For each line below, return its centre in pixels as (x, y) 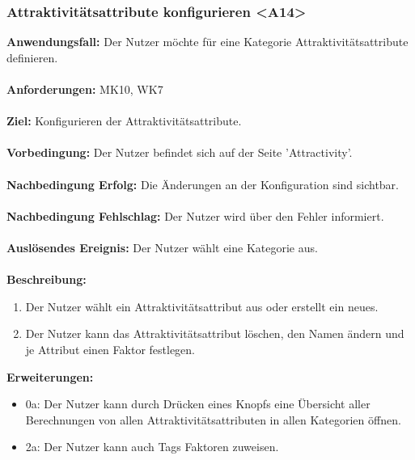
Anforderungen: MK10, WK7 (85, 89)
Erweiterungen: (50, 376)
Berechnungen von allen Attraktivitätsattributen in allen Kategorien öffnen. (213, 419)
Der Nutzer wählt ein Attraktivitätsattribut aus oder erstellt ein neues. (202, 306)
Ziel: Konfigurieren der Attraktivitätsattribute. (124, 121)
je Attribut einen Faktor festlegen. (110, 349)
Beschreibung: (47, 279)
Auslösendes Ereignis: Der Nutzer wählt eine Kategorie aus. (162, 247)
